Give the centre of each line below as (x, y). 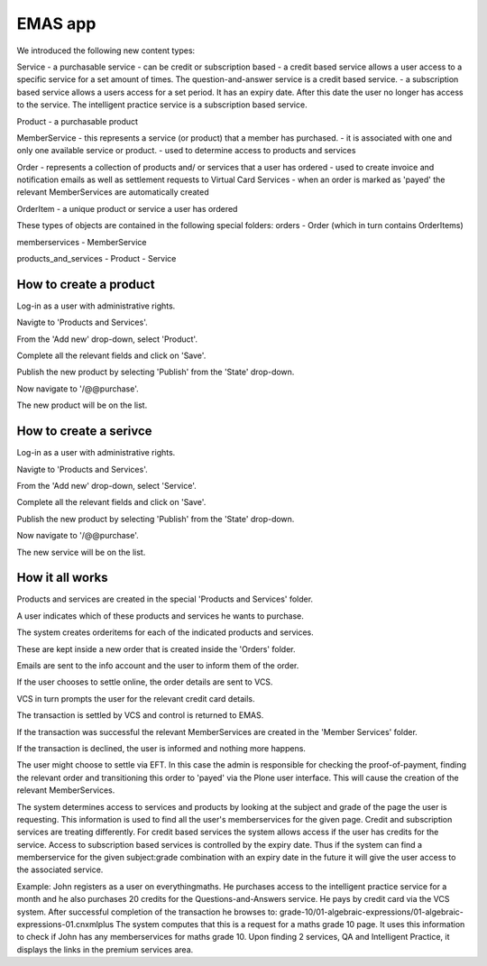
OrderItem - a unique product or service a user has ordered (127, 208)
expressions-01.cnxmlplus (65, 925)
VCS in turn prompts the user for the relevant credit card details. (136, 698)
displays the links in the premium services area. (105, 949)
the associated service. (60, 869)
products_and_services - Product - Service (96, 259)
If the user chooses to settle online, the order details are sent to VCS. (145, 682)
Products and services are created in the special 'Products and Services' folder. (165, 599)
